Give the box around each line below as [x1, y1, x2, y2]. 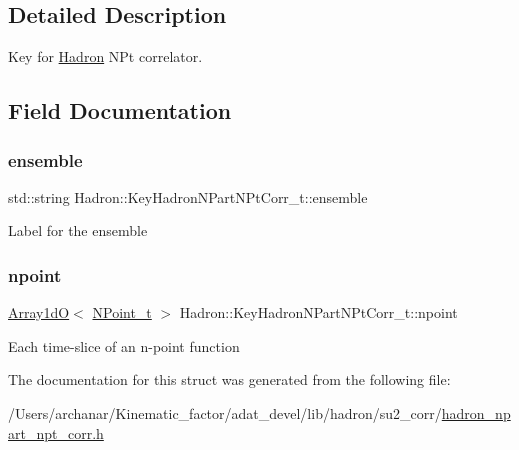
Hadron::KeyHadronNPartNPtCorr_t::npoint [179, 302, 458, 323]
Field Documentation [8, 95, 232, 126]
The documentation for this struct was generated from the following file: [8, 369, 451, 390]
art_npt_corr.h [8, 422, 104, 443]
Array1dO [8, 302, 70, 323]
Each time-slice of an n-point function [8, 335, 240, 356]
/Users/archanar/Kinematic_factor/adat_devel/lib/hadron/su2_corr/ [8, 402, 442, 423]
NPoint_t [92, 302, 152, 323]
